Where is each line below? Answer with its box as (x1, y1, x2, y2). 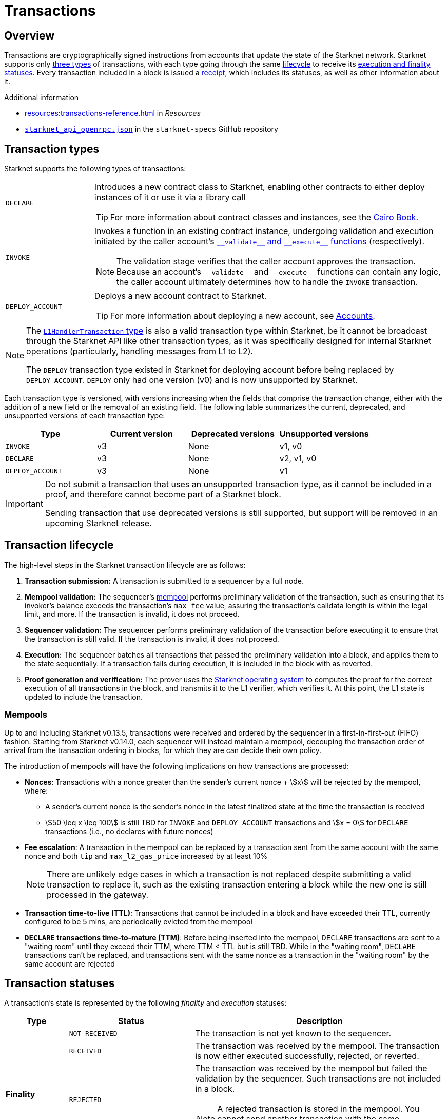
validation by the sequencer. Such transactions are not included (195, 1073, 441, 1084)
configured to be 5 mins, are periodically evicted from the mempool (25, 917, 252, 926)
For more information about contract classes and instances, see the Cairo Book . (110, 212, 419, 223)
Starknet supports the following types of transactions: (4, 164, 186, 173)
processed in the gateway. (47, 889, 149, 900)
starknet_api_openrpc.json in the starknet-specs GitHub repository (25, 125, 278, 134)
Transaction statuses (4, 977, 115, 990)
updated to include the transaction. (25, 692, 143, 701)
